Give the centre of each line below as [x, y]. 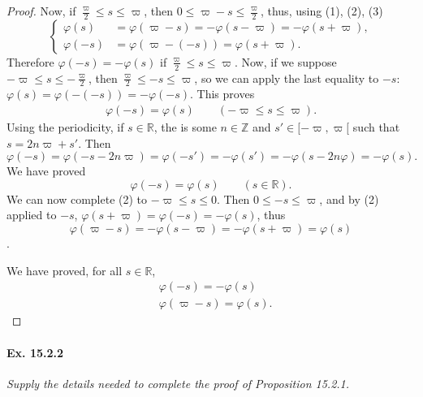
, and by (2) [349, 198]
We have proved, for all [65, 270]
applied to [32, 215]
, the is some [185, 127]
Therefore [30, 61]
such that [376, 127]
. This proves [222, 94]
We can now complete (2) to [77, 198]
